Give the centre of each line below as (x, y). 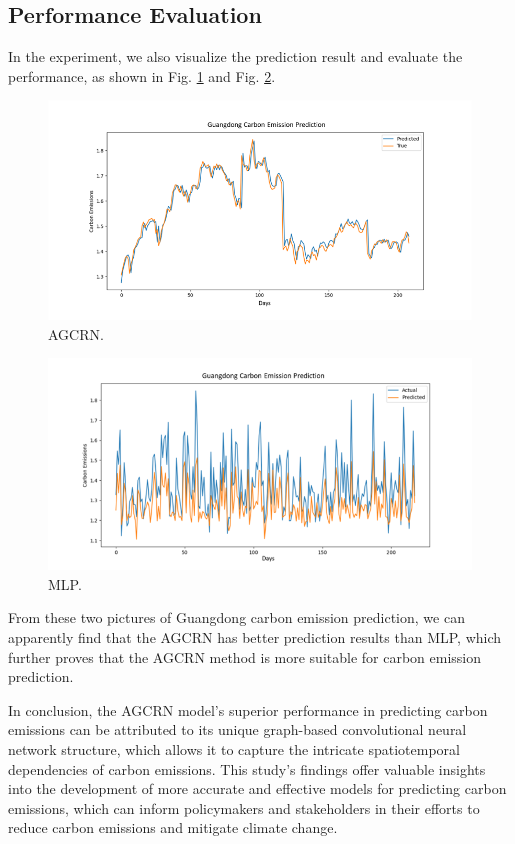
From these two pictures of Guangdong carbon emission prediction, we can (236, 617)
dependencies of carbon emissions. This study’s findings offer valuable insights (247, 768)
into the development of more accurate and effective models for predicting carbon (257, 788)
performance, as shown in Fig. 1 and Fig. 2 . (142, 75)
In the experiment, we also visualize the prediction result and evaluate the (235, 56)
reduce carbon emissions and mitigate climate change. (173, 827)
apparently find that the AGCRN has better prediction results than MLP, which (255, 636)
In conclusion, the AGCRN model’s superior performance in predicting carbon (248, 709)
